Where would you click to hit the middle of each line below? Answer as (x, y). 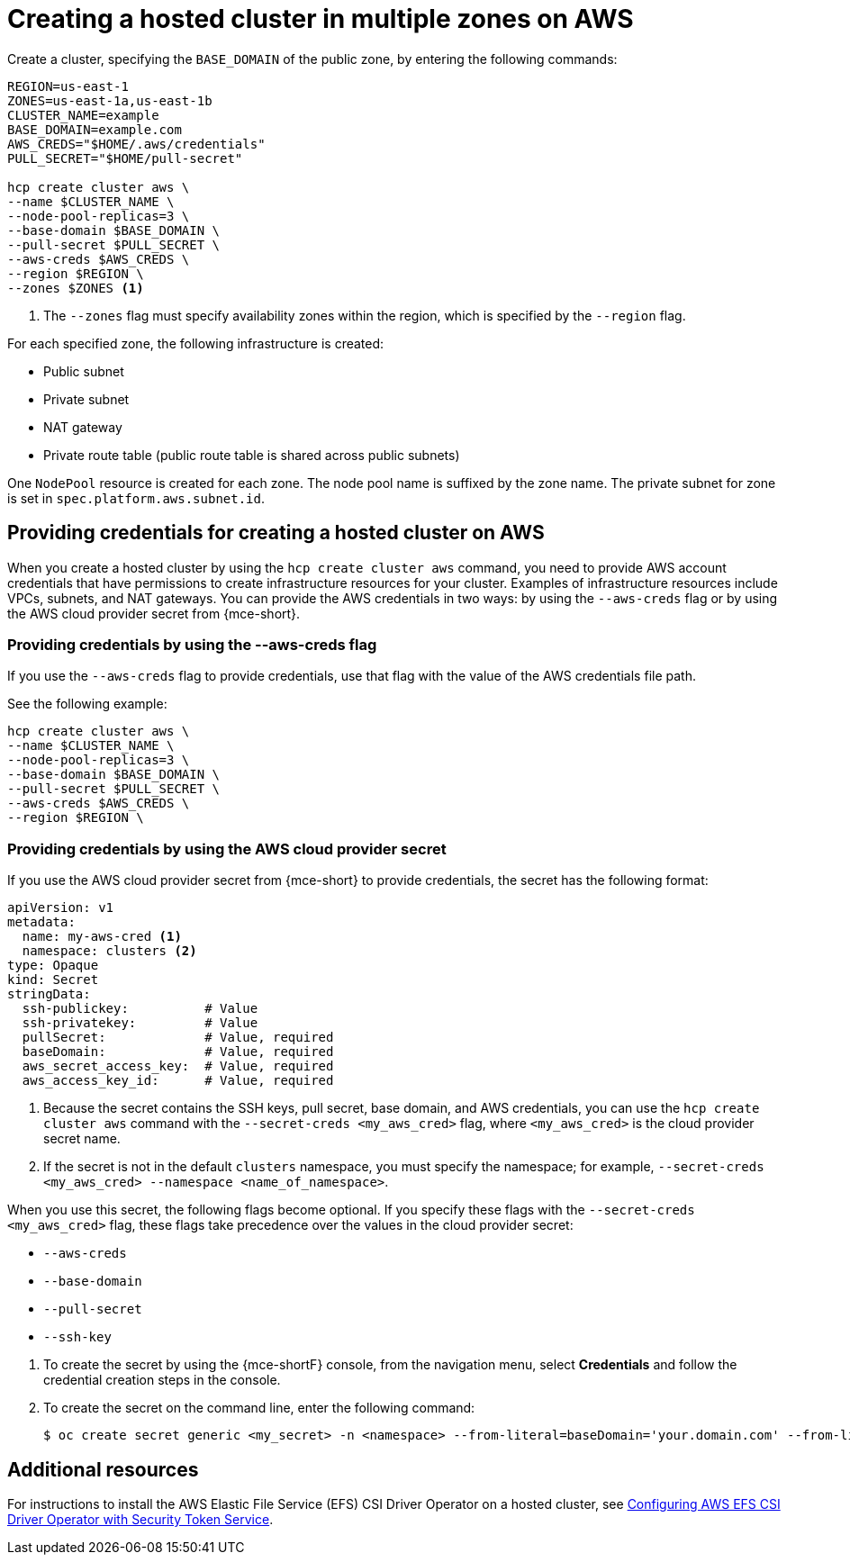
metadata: (41, 922)
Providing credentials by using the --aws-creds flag (192, 644)
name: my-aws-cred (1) (102, 937)
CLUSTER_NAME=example (83, 115)
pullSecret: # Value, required (178, 1038)
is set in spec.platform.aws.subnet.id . (136, 498)
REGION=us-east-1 (68, 86)
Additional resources (103, 1469)
